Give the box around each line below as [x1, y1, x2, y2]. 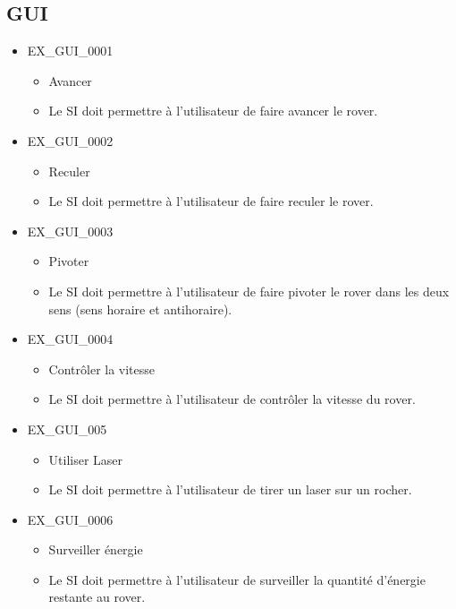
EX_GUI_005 [27, 419, 107, 438]
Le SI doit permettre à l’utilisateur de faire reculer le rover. [48, 192, 374, 210]
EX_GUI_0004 [27, 330, 114, 348]
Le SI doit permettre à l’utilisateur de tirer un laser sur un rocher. [48, 480, 412, 499]
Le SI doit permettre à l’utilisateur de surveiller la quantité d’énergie [48, 570, 426, 588]
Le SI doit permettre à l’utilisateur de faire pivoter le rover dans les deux [48, 281, 450, 300]
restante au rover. [48, 588, 146, 606]
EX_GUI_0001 [27, 41, 114, 60]
